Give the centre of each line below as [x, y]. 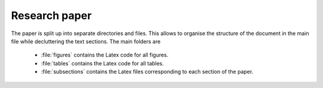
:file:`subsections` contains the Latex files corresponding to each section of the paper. [147, 72]
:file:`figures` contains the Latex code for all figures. [105, 55]
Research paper [51, 15]
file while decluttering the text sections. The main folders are [86, 41]
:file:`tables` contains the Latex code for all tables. [103, 63]
